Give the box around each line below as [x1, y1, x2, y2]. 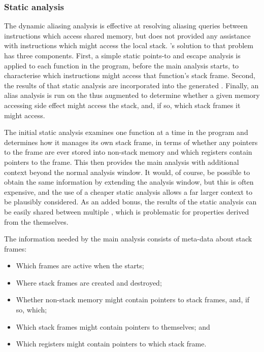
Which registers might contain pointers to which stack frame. [16, 338, 207, 349]
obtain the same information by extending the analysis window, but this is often [4, 177, 254, 187]
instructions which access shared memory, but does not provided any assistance [4, 30, 251, 41]
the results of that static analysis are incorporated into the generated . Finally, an [4, 80, 259, 90]
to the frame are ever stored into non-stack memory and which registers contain [4, 147, 252, 157]
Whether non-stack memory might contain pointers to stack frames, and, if [16, 294, 250, 305]
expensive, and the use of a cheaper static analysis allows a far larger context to [4, 186, 253, 197]
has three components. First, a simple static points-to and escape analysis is [4, 50, 241, 60]
